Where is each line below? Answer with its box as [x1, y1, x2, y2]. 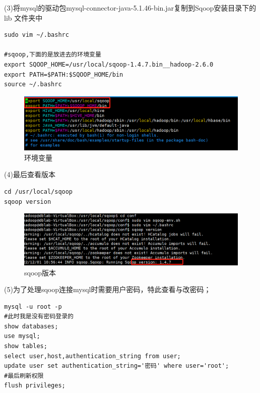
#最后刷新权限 [4, 372, 44, 379]
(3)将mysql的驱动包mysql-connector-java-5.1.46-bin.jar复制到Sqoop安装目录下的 [4, 3, 256, 13]
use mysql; [4, 332, 40, 340]
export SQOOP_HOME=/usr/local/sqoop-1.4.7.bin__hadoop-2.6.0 [4, 61, 214, 68]
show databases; [4, 322, 58, 330]
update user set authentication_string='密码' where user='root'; [4, 362, 229, 370]
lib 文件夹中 [4, 12, 43, 23]
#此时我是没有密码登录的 [4, 313, 74, 320]
